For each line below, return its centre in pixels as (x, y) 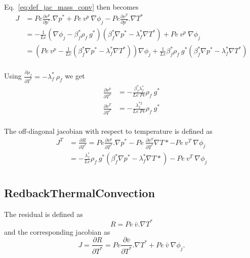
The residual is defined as (44, 214)
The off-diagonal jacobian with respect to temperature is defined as (108, 131)
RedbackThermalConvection (80, 192)
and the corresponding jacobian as (57, 231)
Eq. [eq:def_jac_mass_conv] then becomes (71, 7)
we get (75, 76)
